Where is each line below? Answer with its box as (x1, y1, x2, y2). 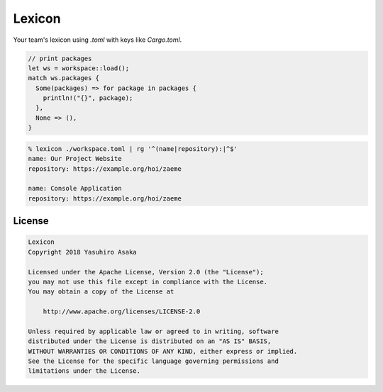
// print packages (28, 54, 92, 62)
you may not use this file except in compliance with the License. (28, 277, 268, 286)
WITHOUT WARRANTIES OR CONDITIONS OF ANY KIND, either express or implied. (28, 347, 298, 355)
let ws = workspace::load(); (28, 64, 130, 72)
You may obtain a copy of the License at (28, 288, 174, 296)
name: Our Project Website (28, 155, 122, 163)
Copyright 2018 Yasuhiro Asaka (28, 248, 138, 256)
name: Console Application (28, 184, 122, 193)
